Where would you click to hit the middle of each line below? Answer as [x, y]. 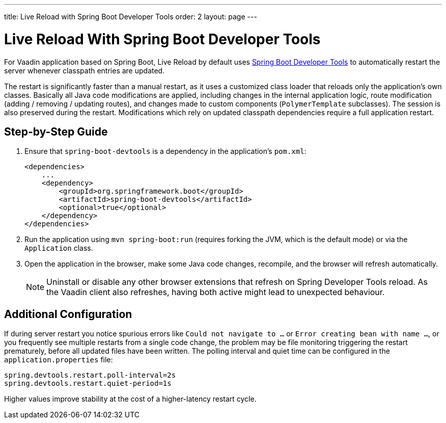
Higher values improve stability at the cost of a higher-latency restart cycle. [130, 399]
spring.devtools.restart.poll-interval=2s [90, 375]
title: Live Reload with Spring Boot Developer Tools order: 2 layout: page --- [131, 17]
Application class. [59, 248]
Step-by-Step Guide [56, 131]
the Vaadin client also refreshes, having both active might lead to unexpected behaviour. [216, 292]
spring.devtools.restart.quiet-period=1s [88, 384]
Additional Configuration [68, 314]
